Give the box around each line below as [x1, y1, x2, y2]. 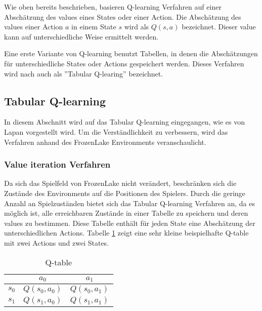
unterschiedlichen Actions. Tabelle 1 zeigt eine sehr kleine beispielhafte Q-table [4, 227, 249, 238]
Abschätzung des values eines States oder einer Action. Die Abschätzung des [4, 11, 241, 22]
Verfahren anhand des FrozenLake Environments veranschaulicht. [4, 136, 206, 147]
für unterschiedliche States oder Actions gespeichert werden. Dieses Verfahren [4, 58, 244, 68]
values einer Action [4, 21, 63, 32]
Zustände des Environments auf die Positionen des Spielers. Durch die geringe [4, 187, 245, 198]
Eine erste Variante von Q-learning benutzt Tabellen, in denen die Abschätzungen [4, 48, 258, 59]
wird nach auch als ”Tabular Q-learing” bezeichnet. [4, 68, 163, 79]
